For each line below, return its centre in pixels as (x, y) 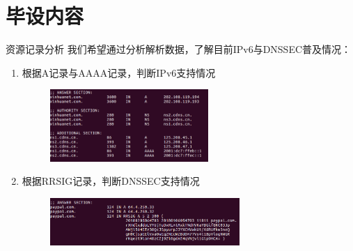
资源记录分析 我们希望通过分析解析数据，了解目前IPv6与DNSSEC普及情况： (179, 49)
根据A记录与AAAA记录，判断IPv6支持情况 (119, 72)
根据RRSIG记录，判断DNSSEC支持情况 (111, 181)
